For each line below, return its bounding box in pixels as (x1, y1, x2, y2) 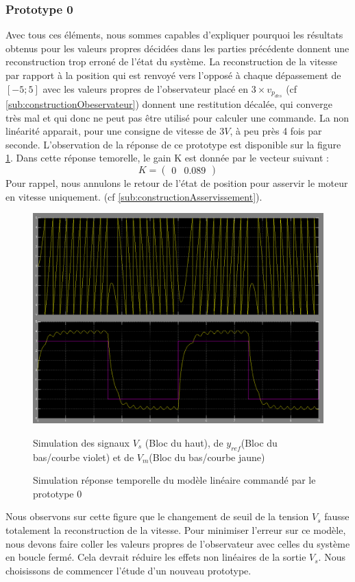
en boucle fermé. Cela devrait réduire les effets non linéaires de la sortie (5, 550, 306, 564)
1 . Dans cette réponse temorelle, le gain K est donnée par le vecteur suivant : (5, 150, 329, 165)
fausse (324, 509, 350, 524)
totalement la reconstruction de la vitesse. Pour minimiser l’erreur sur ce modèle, (5, 522, 346, 537)
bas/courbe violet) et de (33, 449, 134, 464)
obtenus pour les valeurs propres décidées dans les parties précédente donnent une (5, 41, 350, 55)
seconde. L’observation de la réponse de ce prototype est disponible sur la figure (5, 137, 341, 151)
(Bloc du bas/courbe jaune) (149, 449, 265, 464)
